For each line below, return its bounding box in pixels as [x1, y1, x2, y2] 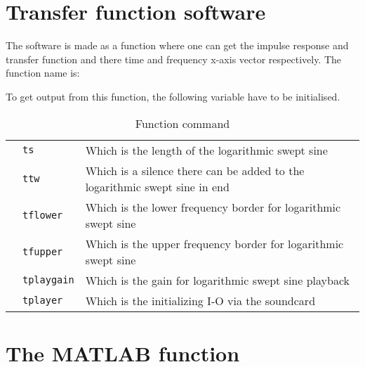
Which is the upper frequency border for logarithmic [85, 235, 344, 252]
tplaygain [22, 274, 74, 285]
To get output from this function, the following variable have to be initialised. [6, 89, 340, 103]
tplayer [22, 295, 63, 306]
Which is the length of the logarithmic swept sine [85, 141, 328, 158]
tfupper [22, 245, 63, 257]
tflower [22, 209, 63, 221]
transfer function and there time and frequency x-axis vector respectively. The [6, 51, 342, 66]
